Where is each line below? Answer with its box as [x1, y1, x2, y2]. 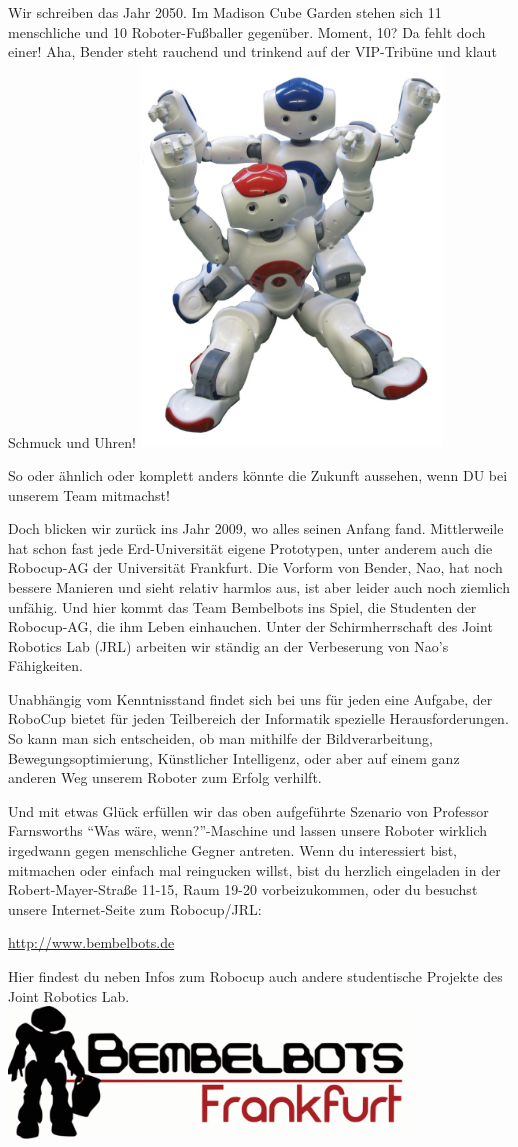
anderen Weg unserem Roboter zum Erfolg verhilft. [8, 767, 322, 788]
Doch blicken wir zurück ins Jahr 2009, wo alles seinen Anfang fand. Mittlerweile [8, 518, 504, 539]
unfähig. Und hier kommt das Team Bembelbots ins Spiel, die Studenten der [8, 596, 477, 617]
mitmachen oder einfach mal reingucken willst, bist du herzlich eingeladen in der [8, 859, 501, 880]
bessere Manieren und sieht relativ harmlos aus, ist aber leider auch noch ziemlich [8, 576, 510, 597]
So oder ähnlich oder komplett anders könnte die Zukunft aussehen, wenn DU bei [8, 464, 508, 485]
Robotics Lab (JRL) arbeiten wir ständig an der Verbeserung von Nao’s [8, 635, 449, 656]
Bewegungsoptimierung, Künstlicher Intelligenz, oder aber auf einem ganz [8, 747, 460, 768]
